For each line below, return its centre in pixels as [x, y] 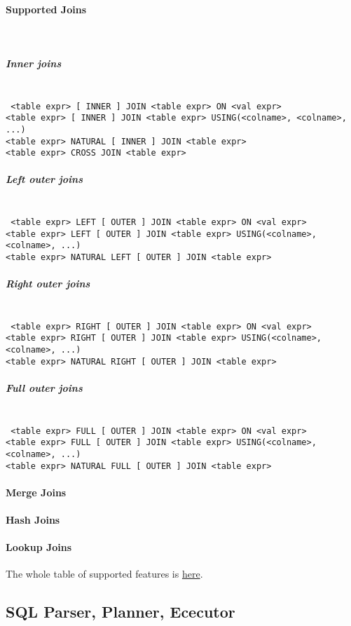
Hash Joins [33, 519]
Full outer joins [44, 387]
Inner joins [34, 63]
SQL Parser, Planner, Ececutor [121, 612]
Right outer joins [48, 284]
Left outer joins [44, 179]
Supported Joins [46, 9]
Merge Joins [36, 492]
